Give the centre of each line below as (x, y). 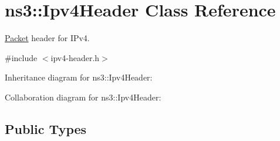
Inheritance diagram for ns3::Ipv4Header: (79, 77)
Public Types (46, 128)
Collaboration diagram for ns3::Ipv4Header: (83, 97)
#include (21, 57)
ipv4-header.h (75, 57)
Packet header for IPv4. (47, 38)
